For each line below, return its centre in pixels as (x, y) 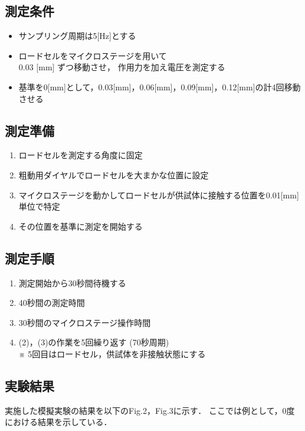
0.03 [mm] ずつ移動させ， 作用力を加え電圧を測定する (122, 67)
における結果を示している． (58, 422)
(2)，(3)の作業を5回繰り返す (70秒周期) (94, 342)
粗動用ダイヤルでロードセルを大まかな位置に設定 (114, 174)
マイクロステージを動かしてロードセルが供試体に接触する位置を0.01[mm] (159, 195)
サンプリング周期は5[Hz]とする (77, 36)
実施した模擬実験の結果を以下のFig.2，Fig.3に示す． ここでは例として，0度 (150, 410)
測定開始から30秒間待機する (72, 283)
